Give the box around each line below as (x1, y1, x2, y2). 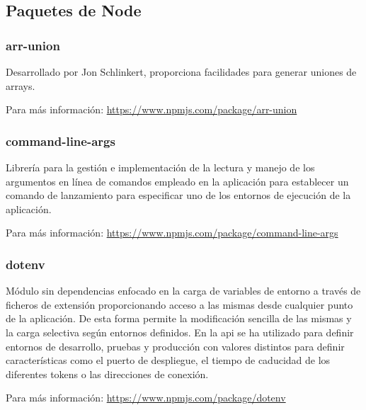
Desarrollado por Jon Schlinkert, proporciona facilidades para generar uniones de (6, 64, 357, 79)
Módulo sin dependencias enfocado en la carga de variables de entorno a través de (6, 283, 361, 298)
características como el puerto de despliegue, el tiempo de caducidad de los (6, 353, 331, 368)
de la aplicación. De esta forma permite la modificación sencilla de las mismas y (6, 311, 352, 326)
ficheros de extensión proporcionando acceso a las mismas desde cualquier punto (6, 297, 353, 312)
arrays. (6, 78, 35, 93)
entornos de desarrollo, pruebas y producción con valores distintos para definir (6, 338, 345, 353)
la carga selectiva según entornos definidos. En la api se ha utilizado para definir (6, 324, 354, 339)
